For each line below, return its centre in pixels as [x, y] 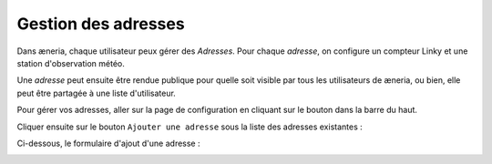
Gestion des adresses [101, 24]
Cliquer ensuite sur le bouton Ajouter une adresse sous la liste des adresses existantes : [190, 127]
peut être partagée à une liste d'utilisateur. [97, 93]
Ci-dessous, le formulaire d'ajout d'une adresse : [108, 143]
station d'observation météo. [71, 63]
